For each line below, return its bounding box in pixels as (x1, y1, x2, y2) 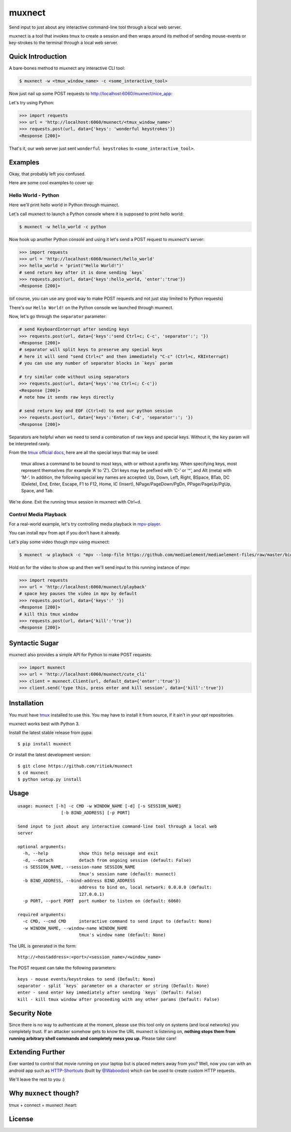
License (9, 1115, 33, 1123)
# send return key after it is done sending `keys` (19, 270, 145, 275)
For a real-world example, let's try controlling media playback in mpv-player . (9, 521, 162, 527)
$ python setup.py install (17, 776, 82, 782)
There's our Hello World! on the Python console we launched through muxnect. (9, 305, 174, 310)
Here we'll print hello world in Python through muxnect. (9, 202, 120, 208)
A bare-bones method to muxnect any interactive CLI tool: (9, 65, 125, 71)
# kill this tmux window (19, 611, 79, 617)
